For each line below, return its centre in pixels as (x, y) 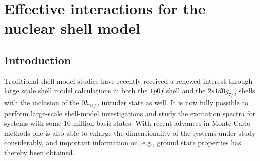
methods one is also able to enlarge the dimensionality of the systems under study (130, 133)
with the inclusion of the (42, 103)
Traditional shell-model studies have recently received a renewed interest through (128, 80)
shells (247, 91)
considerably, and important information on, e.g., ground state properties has (123, 143)
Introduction (38, 59)
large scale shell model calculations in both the (76, 91)
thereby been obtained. (39, 152)
